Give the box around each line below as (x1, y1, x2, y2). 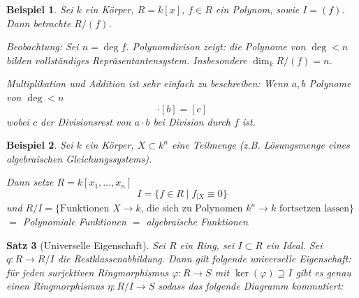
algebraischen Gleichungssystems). (6, 151, 152, 165)
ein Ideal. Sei (265, 237, 323, 252)
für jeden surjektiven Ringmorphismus (6, 265, 169, 279)
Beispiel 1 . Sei (6, 2, 73, 16)
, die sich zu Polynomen (140, 204, 243, 214)
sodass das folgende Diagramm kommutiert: (158, 278, 344, 293)
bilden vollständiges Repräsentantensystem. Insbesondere (6, 52, 247, 67)
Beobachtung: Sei (6, 39, 79, 54)
